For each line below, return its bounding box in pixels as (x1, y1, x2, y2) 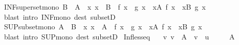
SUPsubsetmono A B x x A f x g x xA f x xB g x (4, 21, 202, 32)
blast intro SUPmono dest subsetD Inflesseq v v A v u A (4, 31, 235, 41)
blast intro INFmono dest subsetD (4, 11, 116, 22)
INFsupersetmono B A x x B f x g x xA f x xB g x (4, 2, 206, 12)
